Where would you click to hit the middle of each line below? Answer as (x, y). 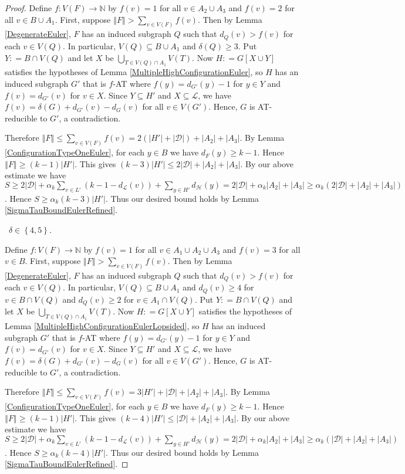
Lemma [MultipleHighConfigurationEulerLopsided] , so (102, 326)
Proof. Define (28, 8)
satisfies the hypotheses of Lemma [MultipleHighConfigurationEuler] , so (134, 72)
